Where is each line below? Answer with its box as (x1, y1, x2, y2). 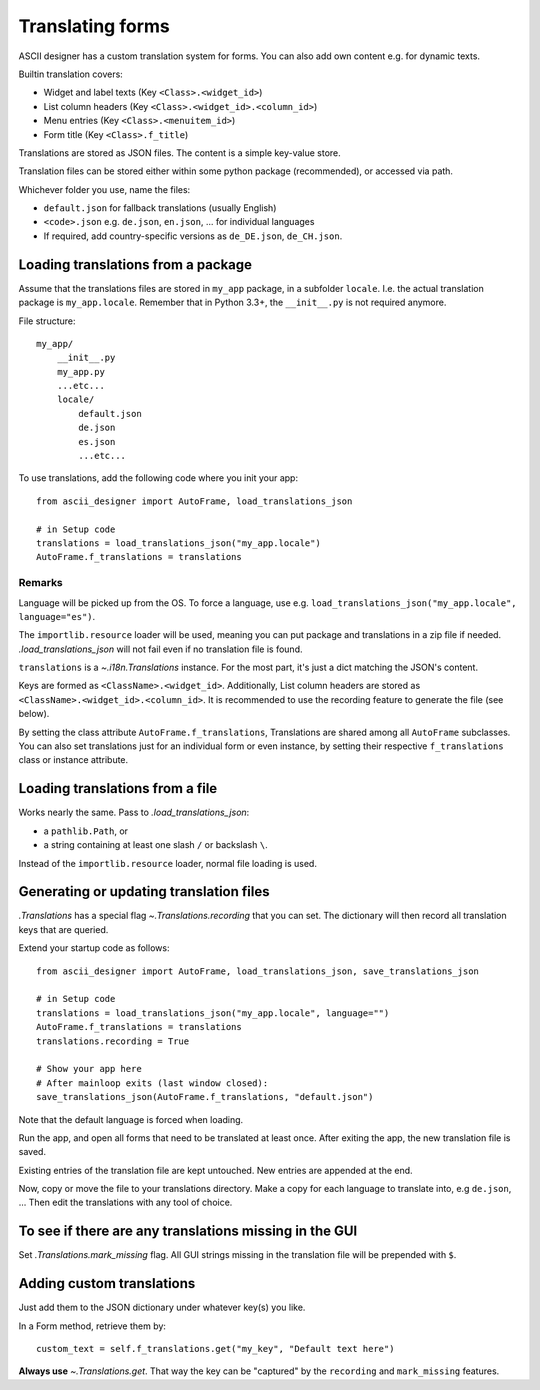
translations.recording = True (36, 1035, 190, 1047)
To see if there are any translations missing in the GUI (18, 1223, 358, 1240)
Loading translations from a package (18, 256, 253, 273)
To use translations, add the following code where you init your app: (18, 472, 299, 484)
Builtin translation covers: (18, 68, 124, 80)
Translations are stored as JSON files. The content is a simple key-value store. (18, 146, 342, 159)
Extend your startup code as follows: (18, 942, 170, 954)
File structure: (18, 315, 76, 327)
